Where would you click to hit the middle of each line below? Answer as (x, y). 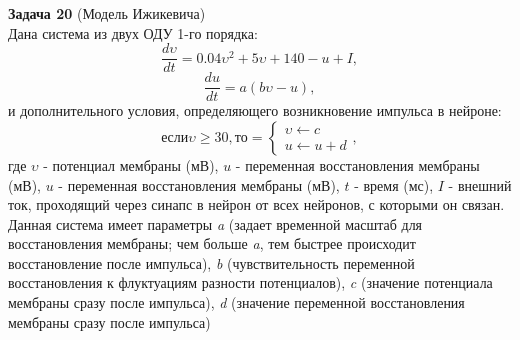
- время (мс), (394, 184)
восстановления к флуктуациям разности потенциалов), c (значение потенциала (250, 282)
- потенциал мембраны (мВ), (131, 164)
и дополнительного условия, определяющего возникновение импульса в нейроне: (255, 110)
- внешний (480, 184)
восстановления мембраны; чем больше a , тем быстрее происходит (212, 243)
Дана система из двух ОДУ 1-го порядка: (133, 32)
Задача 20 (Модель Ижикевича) (107, 13)
